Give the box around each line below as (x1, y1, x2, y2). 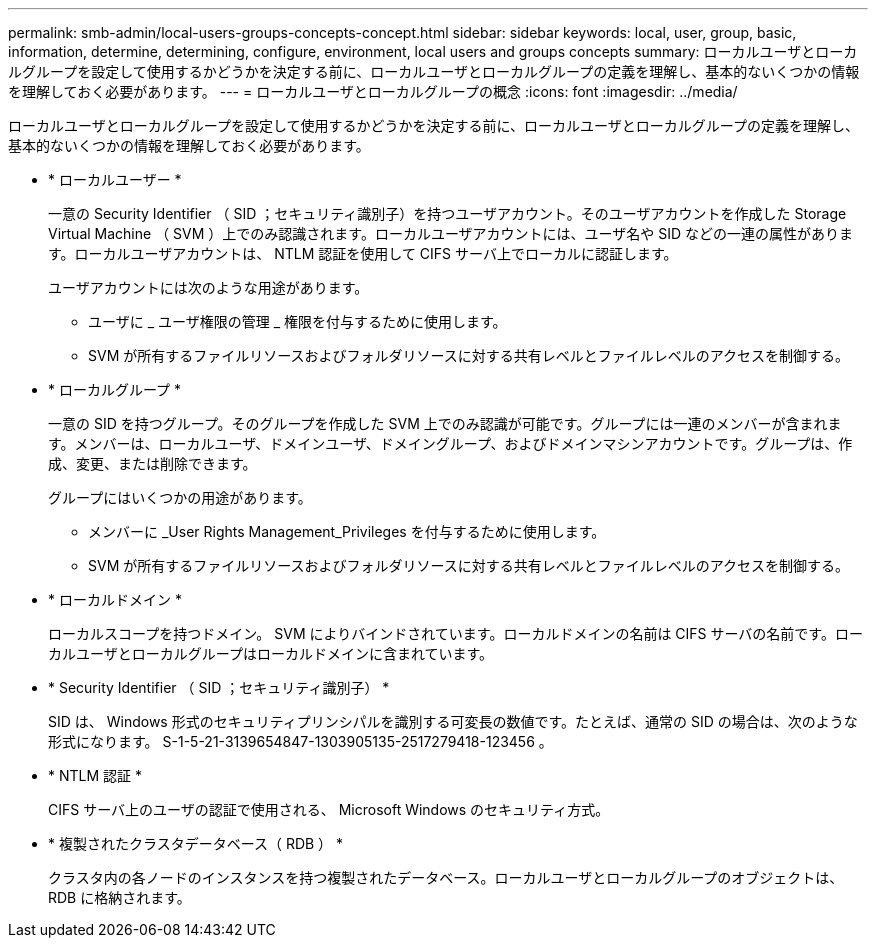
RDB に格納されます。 (48, 889, 191, 906)
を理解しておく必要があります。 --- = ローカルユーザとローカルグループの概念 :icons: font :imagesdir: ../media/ (8, 83, 738, 100)
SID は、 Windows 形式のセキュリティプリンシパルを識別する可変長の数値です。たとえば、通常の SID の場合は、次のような (48, 713, 858, 730)
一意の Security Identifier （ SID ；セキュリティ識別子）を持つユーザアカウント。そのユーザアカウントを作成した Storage (48, 205, 847, 222)
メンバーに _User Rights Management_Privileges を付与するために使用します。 (88, 523, 606, 540)
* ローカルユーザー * (48, 171, 182, 188)
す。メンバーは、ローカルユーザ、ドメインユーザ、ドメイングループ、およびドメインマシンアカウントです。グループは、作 (48, 435, 853, 452)
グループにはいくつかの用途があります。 (48, 489, 312, 506)
